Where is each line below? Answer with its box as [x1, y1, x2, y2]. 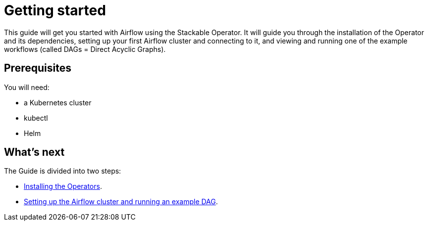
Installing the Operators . [24, 182, 102, 191]
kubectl [24, 113, 48, 122]
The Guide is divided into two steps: [4, 167, 121, 176]
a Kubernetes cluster [24, 98, 92, 107]
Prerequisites [4, 62, 71, 75]
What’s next [4, 146, 65, 159]
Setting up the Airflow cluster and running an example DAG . [24, 197, 218, 206]
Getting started [4, 2, 106, 19]
